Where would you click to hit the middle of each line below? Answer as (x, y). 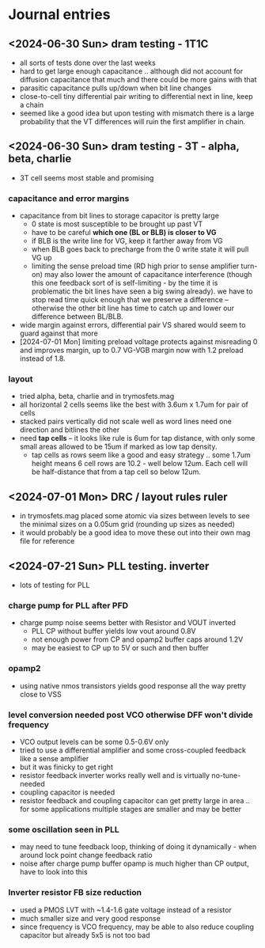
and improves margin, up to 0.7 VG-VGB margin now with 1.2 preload (131, 351)
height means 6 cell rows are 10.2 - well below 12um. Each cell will (139, 464)
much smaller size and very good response (90, 918)
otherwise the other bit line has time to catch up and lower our (133, 308)
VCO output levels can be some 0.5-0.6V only (94, 741)
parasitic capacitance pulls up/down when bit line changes (115, 88)
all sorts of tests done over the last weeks (87, 63)
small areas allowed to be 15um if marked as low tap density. (118, 447)
